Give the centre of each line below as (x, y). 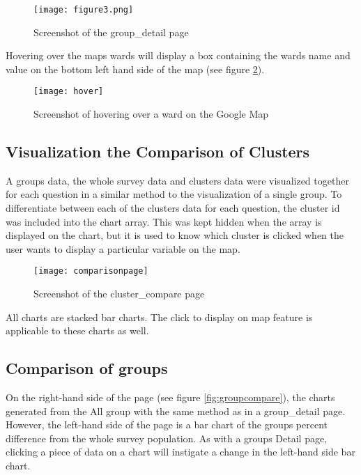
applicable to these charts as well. (77, 330)
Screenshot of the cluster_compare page (119, 294)
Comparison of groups (87, 368)
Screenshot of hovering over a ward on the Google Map (151, 114)
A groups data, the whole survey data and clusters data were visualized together (177, 180)
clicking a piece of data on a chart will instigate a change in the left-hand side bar (180, 452)
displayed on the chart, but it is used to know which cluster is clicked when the (175, 235)
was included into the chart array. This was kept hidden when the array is (164, 221)
